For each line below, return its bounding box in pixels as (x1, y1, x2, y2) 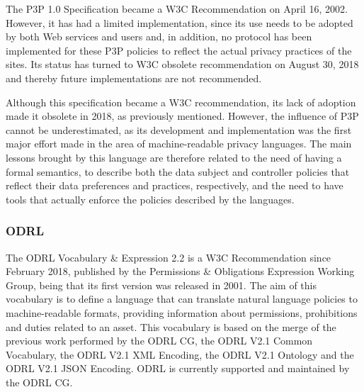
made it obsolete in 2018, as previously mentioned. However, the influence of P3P (6, 108, 359, 123)
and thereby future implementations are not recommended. (6, 70, 262, 85)
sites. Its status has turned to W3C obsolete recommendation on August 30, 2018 (6, 57, 359, 72)
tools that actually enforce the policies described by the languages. (6, 191, 295, 206)
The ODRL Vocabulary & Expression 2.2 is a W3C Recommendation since (6, 250, 331, 264)
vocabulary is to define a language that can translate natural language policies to (6, 291, 358, 306)
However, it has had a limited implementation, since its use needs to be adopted (6, 15, 353, 30)
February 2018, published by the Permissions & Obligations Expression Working (6, 264, 355, 279)
